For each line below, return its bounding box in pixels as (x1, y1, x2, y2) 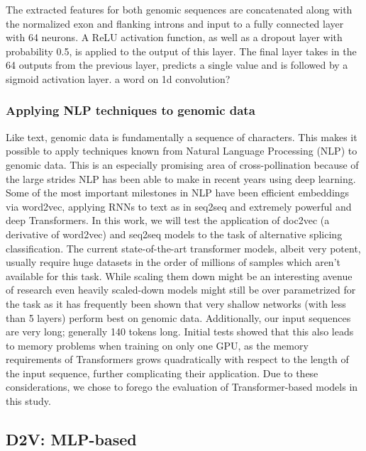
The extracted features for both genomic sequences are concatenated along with (6, 2, 353, 16)
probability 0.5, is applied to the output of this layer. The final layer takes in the (6, 43, 357, 58)
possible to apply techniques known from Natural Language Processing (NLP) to (6, 143, 357, 158)
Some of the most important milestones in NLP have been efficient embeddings (6, 185, 350, 200)
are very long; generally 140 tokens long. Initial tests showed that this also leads (6, 324, 354, 339)
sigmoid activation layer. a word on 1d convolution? (6, 71, 231, 86)
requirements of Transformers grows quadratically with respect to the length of (6, 352, 349, 367)
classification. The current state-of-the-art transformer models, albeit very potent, (6, 240, 361, 255)
